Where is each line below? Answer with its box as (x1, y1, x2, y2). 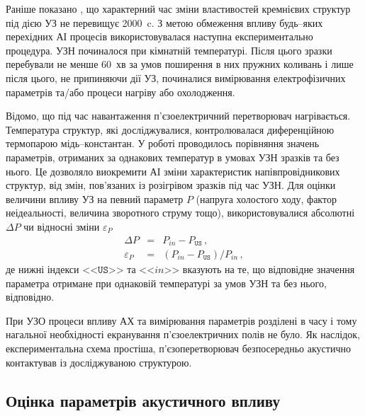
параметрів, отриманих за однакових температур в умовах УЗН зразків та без (6, 149, 339, 164)
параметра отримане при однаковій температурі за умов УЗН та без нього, (6, 275, 327, 290)
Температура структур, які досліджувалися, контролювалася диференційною (6, 122, 335, 137)
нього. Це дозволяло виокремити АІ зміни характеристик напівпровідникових (6, 163, 340, 178)
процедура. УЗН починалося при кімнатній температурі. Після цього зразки (6, 42, 332, 57)
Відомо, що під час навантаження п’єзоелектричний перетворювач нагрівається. (6, 108, 351, 123)
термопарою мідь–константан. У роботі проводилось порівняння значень (6, 136, 320, 151)
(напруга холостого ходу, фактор (196, 191, 337, 206)
